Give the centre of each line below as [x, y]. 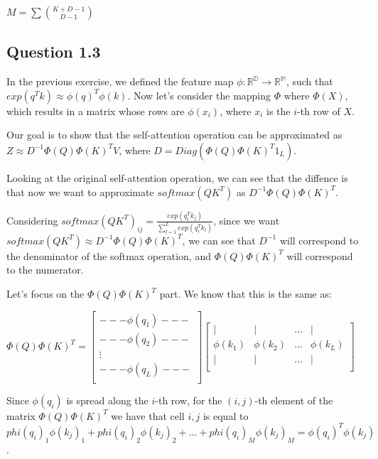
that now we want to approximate [80, 191]
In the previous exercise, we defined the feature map [120, 81]
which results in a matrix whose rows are [96, 110]
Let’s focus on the [45, 294]
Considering [32, 220]
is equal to [226, 415]
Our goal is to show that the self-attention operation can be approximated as [174, 135]
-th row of [319, 110]
